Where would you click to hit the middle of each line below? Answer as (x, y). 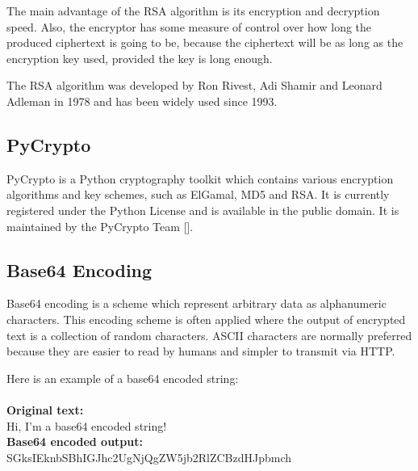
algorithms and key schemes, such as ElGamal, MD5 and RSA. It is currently (198, 194)
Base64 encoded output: (75, 442)
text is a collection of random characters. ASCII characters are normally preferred (209, 335)
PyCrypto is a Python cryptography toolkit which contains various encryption (200, 178)
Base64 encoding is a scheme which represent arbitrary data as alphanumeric (196, 303)
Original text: (45, 409)
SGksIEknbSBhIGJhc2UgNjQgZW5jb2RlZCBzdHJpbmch (149, 457)
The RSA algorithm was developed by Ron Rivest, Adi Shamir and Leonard (194, 85)
